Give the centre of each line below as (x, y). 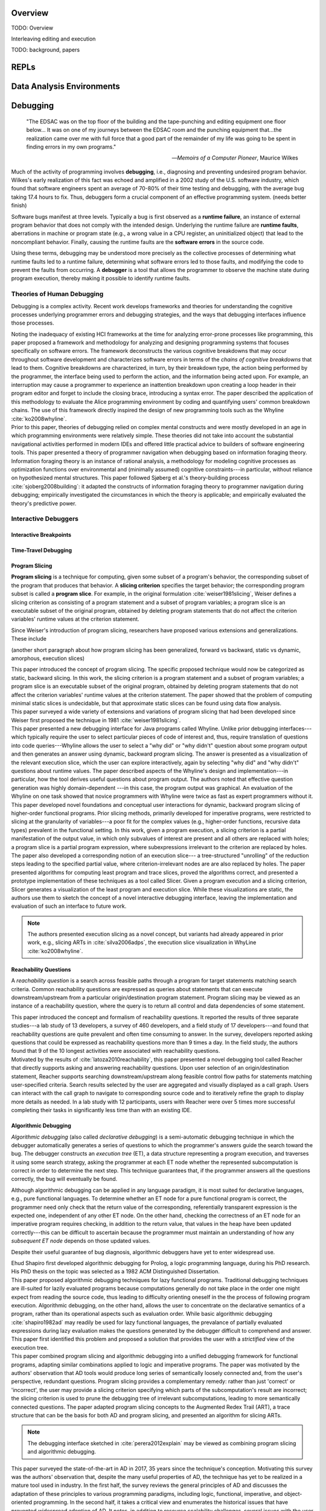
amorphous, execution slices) (48, 658)
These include (29, 639)
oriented (22, 1503)
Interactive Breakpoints (41, 535)
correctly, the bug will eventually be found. (64, 1179)
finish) (19, 205)
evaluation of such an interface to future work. (69, 906)
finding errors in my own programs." (71, 147)
